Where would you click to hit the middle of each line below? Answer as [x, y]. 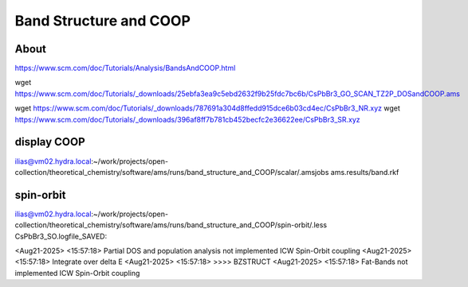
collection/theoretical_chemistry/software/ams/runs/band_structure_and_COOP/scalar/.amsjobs [172, 172]
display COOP [50, 142]
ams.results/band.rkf [365, 172]
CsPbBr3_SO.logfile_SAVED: [61, 236]
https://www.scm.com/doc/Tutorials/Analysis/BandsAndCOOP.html [125, 68]
